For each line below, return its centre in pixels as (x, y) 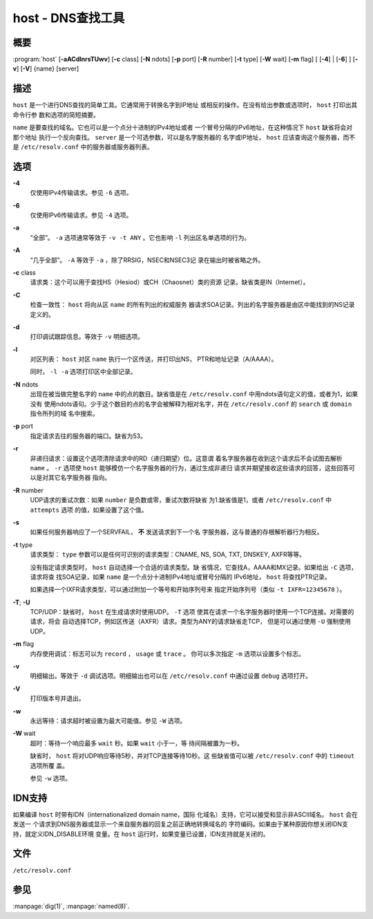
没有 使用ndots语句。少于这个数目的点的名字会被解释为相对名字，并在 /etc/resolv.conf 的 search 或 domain (191, 404)
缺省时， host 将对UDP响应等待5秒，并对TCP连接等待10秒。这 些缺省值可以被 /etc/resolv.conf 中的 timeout (192, 756)
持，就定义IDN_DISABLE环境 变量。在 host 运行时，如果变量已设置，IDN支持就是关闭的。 (141, 834)
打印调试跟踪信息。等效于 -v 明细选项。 (87, 337)
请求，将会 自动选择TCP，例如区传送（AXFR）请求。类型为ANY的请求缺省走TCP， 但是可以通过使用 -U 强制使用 (191, 622)
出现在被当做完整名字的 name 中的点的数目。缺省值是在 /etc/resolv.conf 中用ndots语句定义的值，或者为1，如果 (194, 394)
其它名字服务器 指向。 (79, 478)
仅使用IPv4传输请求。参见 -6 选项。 (81, 193)
